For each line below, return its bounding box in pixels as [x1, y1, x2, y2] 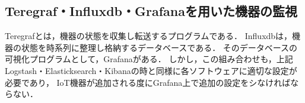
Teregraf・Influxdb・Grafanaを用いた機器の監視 [5, 2, 297, 20]
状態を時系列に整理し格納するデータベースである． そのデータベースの [21, 41, 298, 53]
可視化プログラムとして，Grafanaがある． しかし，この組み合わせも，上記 [5, 53, 293, 65]
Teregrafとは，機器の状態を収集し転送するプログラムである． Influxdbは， [5, 30, 293, 42]
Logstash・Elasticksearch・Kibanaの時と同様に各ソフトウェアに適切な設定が [5, 64, 297, 76]
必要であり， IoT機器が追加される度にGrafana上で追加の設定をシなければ [5, 76, 291, 88]
